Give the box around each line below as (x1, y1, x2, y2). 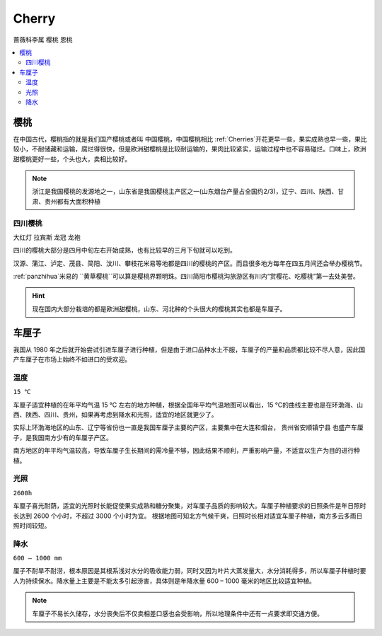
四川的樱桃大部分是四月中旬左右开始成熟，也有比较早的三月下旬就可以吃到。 (13, 246, 236, 255)
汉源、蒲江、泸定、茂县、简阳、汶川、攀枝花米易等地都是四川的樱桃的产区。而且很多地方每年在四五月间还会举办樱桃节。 (13, 259, 366, 267)
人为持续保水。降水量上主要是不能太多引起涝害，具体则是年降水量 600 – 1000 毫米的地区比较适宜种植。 (13, 577, 316, 585)
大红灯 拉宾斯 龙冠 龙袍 (13, 233, 81, 241)
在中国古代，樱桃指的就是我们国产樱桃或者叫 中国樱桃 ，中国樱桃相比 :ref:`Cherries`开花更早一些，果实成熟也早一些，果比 (13, 134, 367, 143)
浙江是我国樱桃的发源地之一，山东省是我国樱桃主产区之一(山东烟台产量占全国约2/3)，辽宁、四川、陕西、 (32, 187, 338, 196)
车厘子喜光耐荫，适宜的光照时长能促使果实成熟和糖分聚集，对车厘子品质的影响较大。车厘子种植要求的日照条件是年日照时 (13, 502, 366, 510)
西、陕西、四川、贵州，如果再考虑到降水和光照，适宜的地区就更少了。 (13, 410, 218, 419)
